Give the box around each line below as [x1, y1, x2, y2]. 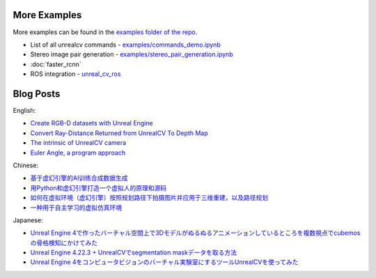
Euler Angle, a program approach [30, 148, 125, 157]
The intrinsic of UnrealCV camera [30, 139, 127, 147]
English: [13, 106, 36, 114]
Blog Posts [13, 88, 61, 100]
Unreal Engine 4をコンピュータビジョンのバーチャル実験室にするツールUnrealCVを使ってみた [30, 258, 299, 266]
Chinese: [13, 161, 38, 169]
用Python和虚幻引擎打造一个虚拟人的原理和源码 [30, 183, 167, 192]
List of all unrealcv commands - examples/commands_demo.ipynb [30, 40, 221, 49]
